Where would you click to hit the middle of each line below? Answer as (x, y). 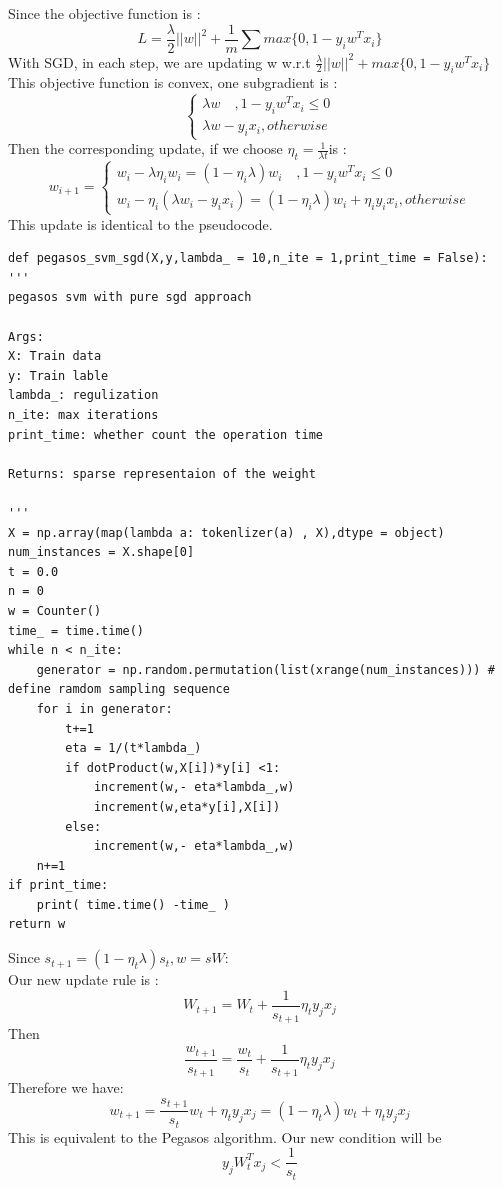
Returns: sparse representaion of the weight (162, 473)
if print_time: (58, 885)
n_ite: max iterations (83, 415)
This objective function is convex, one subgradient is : (173, 82)
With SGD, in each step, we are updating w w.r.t (159, 61)
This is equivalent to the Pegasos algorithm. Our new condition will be (225, 1136)
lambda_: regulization (83, 395)
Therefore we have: (66, 1087)
